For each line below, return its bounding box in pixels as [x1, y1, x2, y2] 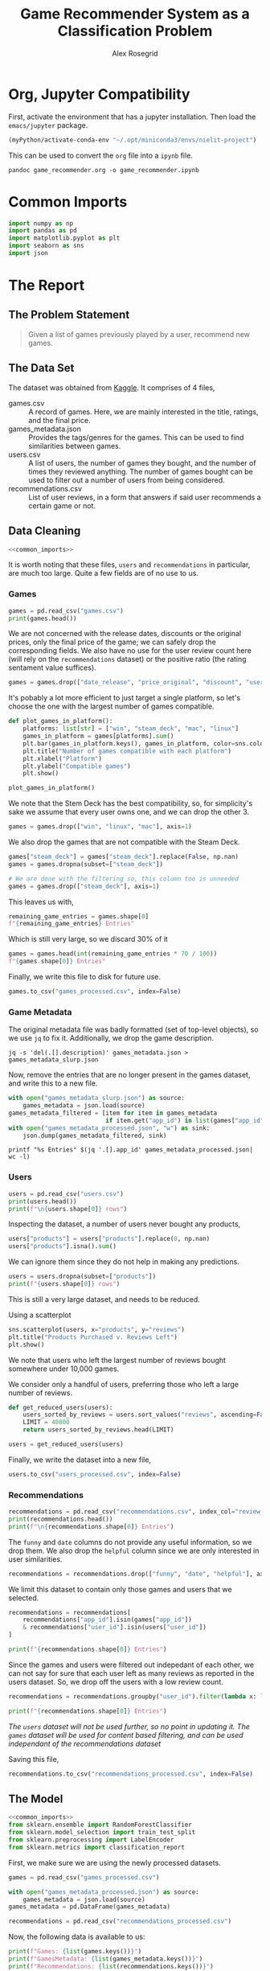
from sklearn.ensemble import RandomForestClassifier [8, 1821, 193, 1829]
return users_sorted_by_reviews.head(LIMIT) [22, 1426, 174, 1434]
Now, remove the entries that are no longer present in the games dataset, [8, 1070, 251, 1080]
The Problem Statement [8, 308, 130, 322]
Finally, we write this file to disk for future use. [8, 972, 162, 982]
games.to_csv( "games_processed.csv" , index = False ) [8, 988, 182, 996]
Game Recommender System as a [19, 5, 251, 23]
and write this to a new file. [8, 1078, 98, 1088]
